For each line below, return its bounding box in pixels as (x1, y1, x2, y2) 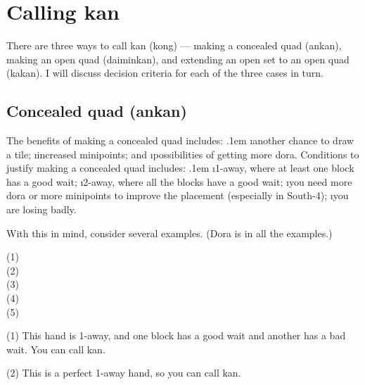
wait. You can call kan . (6, 341, 105, 356)
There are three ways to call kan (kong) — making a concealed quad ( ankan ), (6, 38, 342, 53)
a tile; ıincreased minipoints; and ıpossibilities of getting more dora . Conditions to (6, 146, 359, 161)
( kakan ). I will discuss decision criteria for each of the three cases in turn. (6, 65, 324, 80)
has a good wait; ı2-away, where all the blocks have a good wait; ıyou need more (6, 174, 352, 189)
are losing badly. (6, 202, 77, 217)
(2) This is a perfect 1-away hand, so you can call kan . (6, 365, 241, 380)
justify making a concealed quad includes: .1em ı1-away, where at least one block (6, 160, 354, 175)
